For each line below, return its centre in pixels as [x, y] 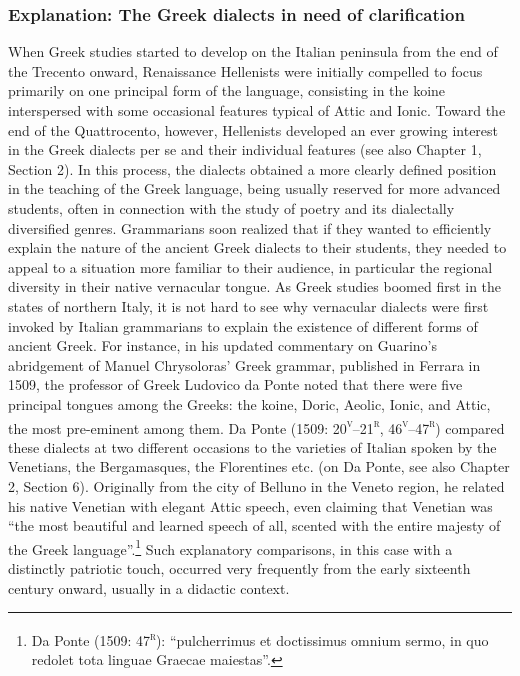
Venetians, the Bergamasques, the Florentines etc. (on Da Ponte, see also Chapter [259, 466]
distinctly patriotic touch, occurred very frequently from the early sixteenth [239, 567]
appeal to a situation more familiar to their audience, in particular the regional [250, 266]
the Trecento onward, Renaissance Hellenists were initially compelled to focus [245, 70]
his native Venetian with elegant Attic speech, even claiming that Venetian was [250, 505]
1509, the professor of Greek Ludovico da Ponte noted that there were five [235, 384]
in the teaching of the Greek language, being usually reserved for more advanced [254, 188]
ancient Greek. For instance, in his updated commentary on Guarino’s [222, 345]
